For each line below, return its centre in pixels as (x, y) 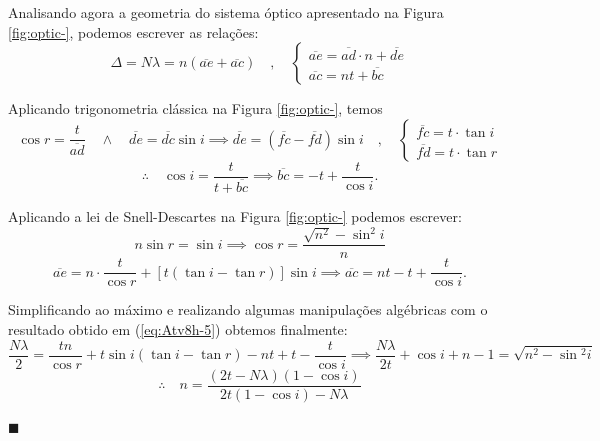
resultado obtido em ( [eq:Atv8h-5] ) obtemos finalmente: (178, 329)
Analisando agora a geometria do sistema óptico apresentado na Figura (226, 12)
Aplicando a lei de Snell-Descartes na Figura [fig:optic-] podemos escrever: (235, 215)
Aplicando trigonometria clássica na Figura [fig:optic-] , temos (195, 108)
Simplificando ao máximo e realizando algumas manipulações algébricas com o (248, 309)
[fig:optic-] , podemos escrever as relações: (133, 31)
